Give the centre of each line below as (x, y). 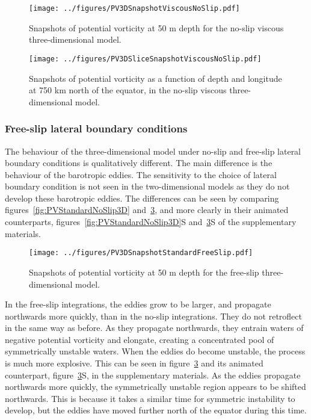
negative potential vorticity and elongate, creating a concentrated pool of (140, 339)
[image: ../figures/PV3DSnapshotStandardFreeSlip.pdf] (141, 253)
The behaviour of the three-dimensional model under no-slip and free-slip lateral (153, 151)
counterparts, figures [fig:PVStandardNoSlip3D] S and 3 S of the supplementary (151, 222)
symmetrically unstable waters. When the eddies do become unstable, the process (155, 351)
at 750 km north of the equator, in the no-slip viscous (128, 90)
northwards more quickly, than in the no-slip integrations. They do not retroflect (154, 316)
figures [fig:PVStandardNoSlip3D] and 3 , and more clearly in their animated (147, 210)
